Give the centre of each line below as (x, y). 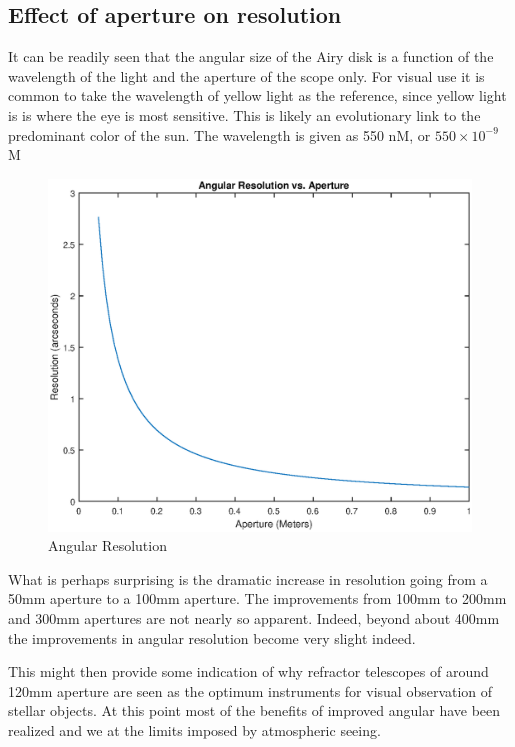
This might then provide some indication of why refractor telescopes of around (248, 671)
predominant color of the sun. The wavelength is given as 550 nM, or (219, 134)
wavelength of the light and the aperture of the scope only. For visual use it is (246, 75)
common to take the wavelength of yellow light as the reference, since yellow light (257, 95)
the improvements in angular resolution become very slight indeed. (212, 637)
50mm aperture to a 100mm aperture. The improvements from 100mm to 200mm (257, 598)
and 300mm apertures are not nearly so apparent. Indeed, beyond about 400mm (254, 617)
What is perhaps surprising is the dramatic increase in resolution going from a (248, 578)
